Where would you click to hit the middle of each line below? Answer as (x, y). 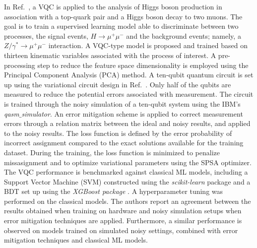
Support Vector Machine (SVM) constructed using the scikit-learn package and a (127, 181)
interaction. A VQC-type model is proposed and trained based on (148, 45)
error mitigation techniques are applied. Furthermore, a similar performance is (123, 220)
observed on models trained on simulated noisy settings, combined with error (121, 230)
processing (20, 65)
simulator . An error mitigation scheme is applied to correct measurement (132, 113)
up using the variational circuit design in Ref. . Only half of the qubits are (118, 84)
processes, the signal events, (46, 35)
